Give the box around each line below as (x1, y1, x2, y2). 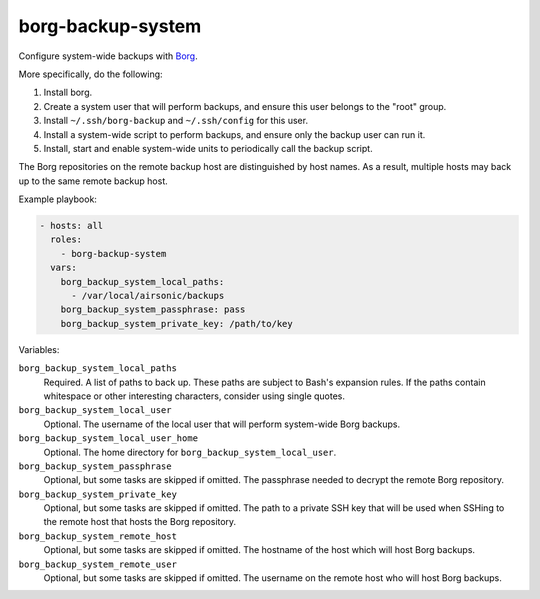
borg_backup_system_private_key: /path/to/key (60, 318, 294, 329)
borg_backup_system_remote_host (18, 530, 177, 542)
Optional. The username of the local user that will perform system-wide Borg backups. (43, 418, 400, 430)
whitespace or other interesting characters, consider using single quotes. (43, 390, 345, 402)
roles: (50, 234, 83, 245)
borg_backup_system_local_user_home (18, 433, 199, 444)
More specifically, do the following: (18, 68, 164, 80)
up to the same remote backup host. (18, 175, 169, 187)
